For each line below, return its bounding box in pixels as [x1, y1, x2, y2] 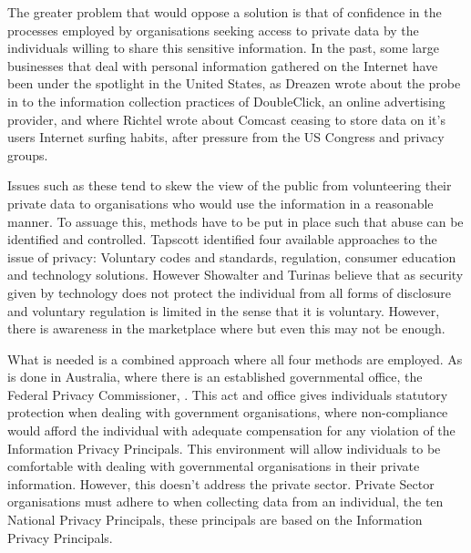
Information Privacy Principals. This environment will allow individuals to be [7, 438, 441, 457]
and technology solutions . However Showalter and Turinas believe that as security [7, 265, 464, 284]
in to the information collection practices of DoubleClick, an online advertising [7, 91, 445, 110]
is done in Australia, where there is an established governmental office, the [7, 367, 423, 386]
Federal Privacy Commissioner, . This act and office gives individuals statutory [7, 384, 448, 404]
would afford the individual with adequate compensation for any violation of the [7, 421, 456, 440]
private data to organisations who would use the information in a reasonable [7, 193, 434, 212]
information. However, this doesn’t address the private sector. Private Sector [7, 474, 435, 493]
